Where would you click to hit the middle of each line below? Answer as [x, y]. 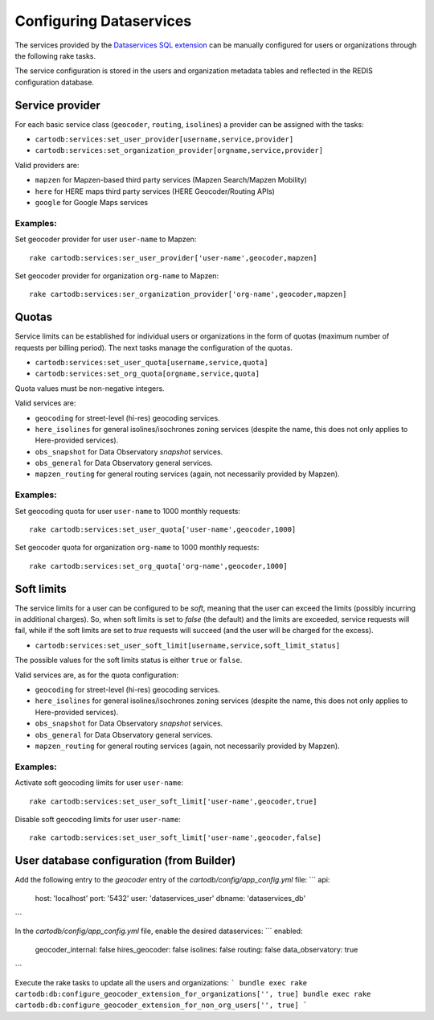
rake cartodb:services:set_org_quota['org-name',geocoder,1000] [159, 566]
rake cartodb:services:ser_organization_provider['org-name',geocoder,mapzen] [188, 294]
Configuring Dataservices [103, 21]
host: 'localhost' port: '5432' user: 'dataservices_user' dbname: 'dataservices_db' [170, 898]
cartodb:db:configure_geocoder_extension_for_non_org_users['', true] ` [161, 1005]
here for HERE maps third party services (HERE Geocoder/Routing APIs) [155, 191]
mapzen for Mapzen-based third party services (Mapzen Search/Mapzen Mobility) [171, 180]
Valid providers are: [47, 165]
